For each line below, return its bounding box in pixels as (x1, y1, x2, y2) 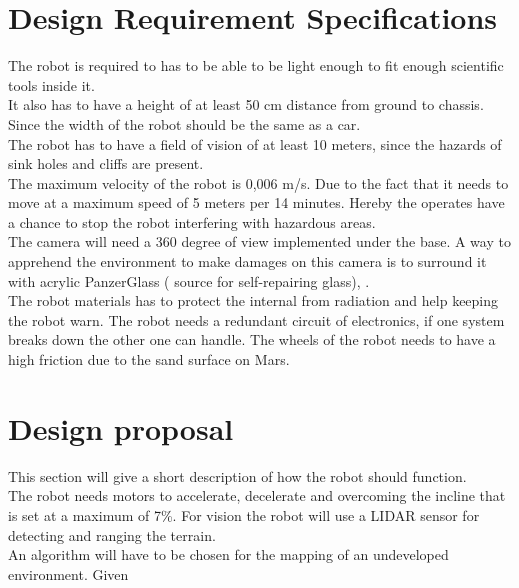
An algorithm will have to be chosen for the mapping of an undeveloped (8, 544, 449, 565)
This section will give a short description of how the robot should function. (8, 465, 467, 486)
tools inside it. (8, 74, 95, 95)
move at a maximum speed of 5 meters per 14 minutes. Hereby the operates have (8, 192, 505, 213)
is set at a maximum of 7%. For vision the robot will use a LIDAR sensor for (8, 504, 480, 525)
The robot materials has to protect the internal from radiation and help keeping (8, 290, 499, 311)
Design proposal (8, 407, 234, 448)
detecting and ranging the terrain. (8, 524, 216, 545)
